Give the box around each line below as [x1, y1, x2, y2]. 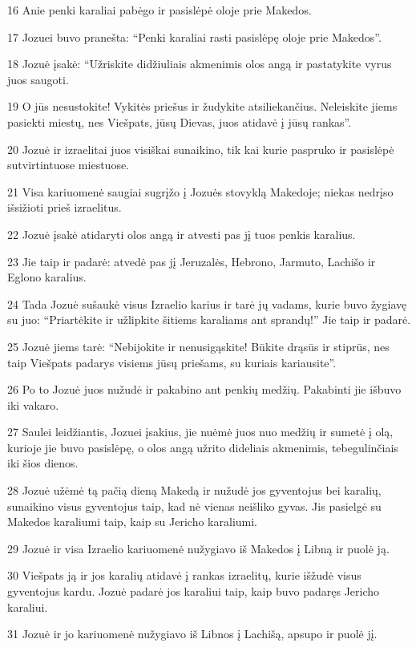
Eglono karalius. [7, 269, 87, 285]
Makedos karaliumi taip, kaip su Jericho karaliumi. [7, 513, 258, 530]
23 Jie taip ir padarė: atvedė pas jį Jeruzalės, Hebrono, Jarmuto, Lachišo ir [7, 253, 376, 269]
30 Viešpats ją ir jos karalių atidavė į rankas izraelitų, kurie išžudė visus [7, 567, 361, 584]
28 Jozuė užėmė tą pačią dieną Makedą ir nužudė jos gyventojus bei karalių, [7, 482, 382, 499]
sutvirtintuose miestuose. [7, 156, 130, 173]
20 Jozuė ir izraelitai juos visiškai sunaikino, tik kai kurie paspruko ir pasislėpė [7, 140, 394, 157]
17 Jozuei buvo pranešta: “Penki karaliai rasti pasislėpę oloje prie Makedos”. [7, 28, 382, 45]
